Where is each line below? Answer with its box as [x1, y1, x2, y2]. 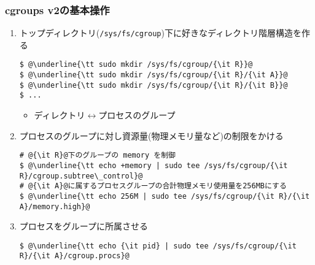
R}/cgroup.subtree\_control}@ [19, 171, 143, 180]
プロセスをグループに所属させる [19, 220, 148, 232]
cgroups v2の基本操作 [5, 2, 110, 17]
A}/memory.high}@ [19, 202, 90, 211]
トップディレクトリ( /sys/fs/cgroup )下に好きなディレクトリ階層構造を [19, 26, 301, 39]
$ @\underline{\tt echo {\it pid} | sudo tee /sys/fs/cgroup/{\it [19, 241, 297, 250]
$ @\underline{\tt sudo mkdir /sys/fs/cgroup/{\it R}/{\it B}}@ [19, 80, 288, 90]
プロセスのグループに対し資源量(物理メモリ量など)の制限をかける [19, 129, 284, 142]
